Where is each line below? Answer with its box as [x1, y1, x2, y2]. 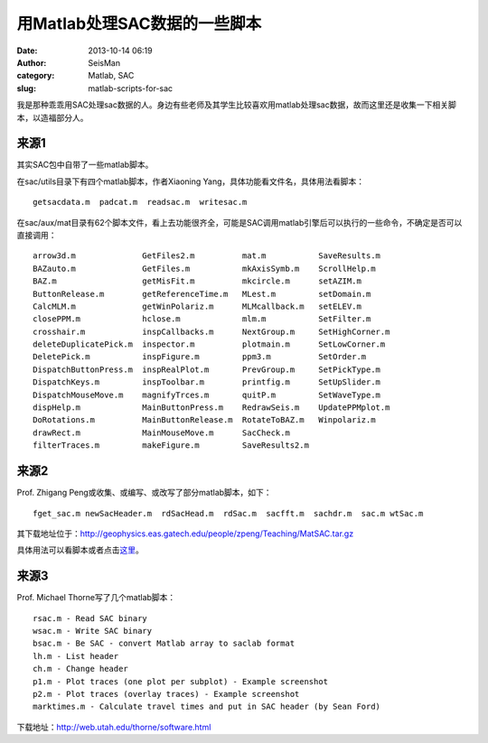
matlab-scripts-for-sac [88, 82, 174, 94]
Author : [16, 57, 47, 68]
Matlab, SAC [88, 70, 135, 81]
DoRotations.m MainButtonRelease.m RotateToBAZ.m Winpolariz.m [33, 415, 376, 425]
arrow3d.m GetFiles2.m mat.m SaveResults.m [33, 251, 381, 261]
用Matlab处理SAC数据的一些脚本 [16, 14, 262, 33]
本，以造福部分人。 [16, 112, 89, 123]
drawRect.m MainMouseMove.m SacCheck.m [33, 427, 291, 438]
